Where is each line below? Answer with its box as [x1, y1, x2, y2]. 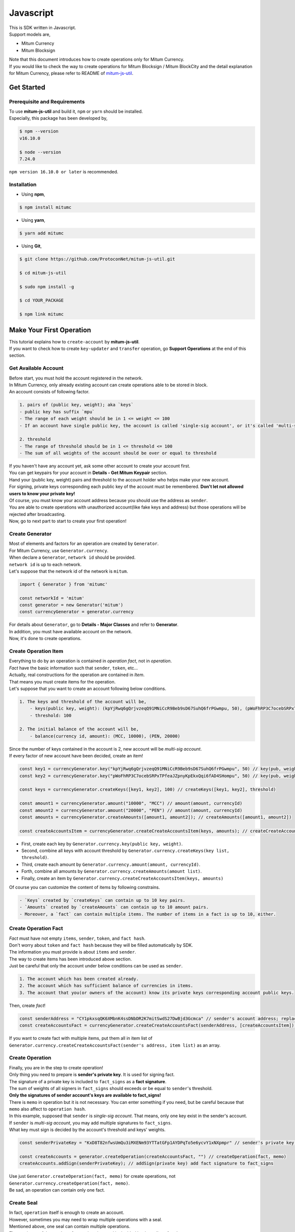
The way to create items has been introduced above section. [9, 956, 132, 962]
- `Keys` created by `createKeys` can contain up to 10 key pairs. [19, 897, 186, 903]
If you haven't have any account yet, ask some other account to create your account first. [9, 463, 190, 469]
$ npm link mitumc [19, 311, 64, 317]
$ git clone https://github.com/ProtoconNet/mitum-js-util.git [19, 256, 176, 262]
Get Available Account [9, 365, 64, 372]
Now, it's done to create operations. [9, 636, 82, 642]
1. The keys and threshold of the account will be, [19, 699, 147, 704]
